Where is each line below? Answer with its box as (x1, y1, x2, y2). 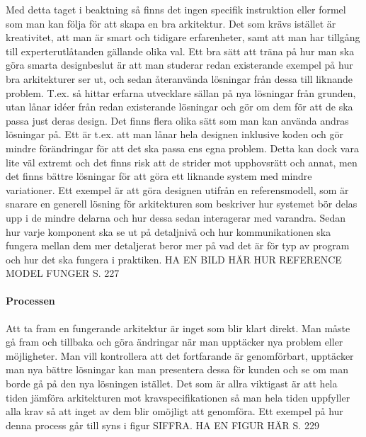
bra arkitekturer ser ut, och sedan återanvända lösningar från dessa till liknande (6, 71, 353, 86)
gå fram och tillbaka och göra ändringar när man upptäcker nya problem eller (6, 334, 343, 349)
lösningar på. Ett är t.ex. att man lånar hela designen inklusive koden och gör (6, 127, 344, 142)
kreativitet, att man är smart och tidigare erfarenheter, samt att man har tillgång (6, 30, 360, 45)
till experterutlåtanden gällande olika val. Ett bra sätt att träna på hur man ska (6, 43, 355, 58)
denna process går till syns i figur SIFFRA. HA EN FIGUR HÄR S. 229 (6, 417, 319, 432)
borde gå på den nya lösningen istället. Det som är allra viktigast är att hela (6, 376, 338, 391)
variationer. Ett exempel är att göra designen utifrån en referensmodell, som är (6, 182, 349, 197)
